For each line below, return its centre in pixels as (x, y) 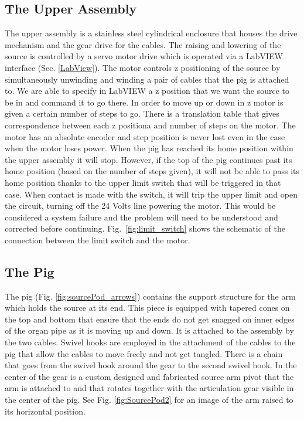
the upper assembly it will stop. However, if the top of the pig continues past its (148, 159)
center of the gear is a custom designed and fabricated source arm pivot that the (149, 376)
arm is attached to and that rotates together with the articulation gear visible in (149, 388)
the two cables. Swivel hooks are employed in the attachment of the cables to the (150, 342)
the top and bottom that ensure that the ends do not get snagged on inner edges (150, 319)
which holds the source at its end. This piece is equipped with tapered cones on (147, 308)
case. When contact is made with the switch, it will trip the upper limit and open (151, 194)
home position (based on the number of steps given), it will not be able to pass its (152, 171)
